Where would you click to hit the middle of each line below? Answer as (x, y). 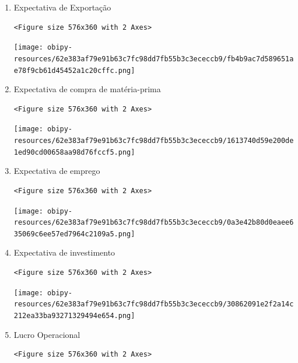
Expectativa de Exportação (62, 7)
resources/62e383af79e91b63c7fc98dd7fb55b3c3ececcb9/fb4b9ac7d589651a (154, 59)
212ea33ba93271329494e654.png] (74, 315)
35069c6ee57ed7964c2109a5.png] (74, 234)
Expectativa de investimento (64, 252)
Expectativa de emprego (57, 171)
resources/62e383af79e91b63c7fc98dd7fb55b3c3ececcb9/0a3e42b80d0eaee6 (154, 223)
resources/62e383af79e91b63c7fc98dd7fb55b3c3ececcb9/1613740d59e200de (154, 141)
